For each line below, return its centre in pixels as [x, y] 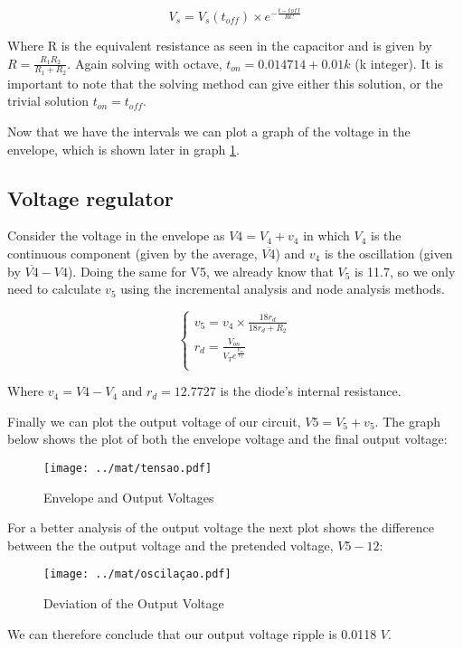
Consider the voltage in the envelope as [116, 235]
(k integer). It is [399, 63]
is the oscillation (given [388, 253]
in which [326, 235]
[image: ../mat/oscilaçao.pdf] [137, 574]
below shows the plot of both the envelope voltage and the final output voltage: [227, 439]
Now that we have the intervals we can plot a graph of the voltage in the [209, 131]
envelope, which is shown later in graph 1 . [123, 149]
